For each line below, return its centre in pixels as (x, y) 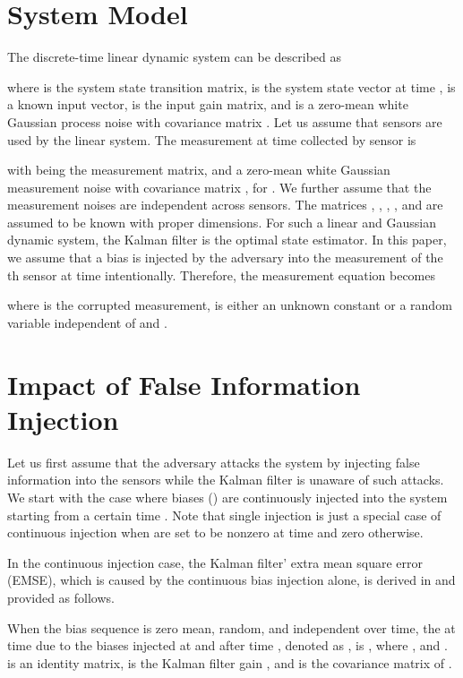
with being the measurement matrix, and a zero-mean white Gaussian (199, 170)
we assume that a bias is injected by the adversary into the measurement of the (225, 257)
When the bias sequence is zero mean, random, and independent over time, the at (231, 627)
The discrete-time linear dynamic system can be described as (175, 57)
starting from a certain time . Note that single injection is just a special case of (224, 515)
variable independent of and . (87, 322)
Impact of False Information (184, 384)
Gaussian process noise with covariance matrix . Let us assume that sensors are (225, 121)
